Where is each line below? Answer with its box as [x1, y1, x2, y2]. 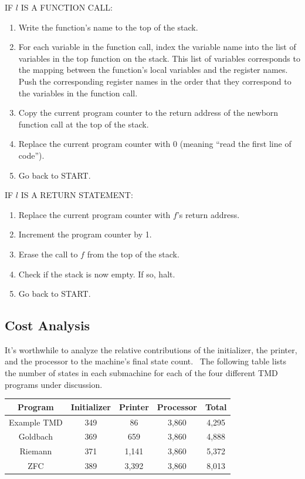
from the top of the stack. [87, 247, 179, 260]
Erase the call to [18, 247, 78, 260]
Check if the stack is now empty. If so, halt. [18, 267, 175, 280]
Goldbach [18, 430, 53, 443]
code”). [18, 149, 45, 161]
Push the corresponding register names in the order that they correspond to [18, 75, 292, 87]
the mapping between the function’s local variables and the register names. [18, 63, 288, 76]
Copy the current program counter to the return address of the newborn [18, 106, 279, 119]
